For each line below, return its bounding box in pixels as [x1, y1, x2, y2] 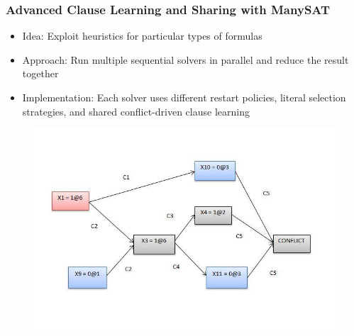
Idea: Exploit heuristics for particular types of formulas [22, 28, 262, 43]
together [22, 66, 59, 81]
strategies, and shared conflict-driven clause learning [22, 103, 250, 118]
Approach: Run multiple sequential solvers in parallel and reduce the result [22, 52, 349, 67]
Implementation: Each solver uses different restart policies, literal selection [22, 90, 346, 104]
